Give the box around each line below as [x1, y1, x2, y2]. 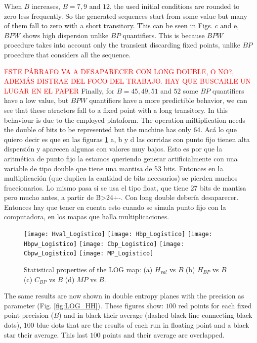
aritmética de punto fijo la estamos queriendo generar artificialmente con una [4, 153, 238, 163]
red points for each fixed [178, 300, 252, 310]
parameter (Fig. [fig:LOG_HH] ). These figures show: [4, 300, 164, 310]
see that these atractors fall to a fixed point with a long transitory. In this [4, 104, 228, 115]
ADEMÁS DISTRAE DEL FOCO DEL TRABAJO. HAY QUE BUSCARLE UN [4, 76, 251, 86]
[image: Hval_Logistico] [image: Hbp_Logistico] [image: [24, 231, 213, 238]
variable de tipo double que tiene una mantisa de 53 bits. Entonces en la [4, 163, 223, 173]
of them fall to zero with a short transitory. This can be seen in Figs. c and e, [4, 20, 239, 31]
